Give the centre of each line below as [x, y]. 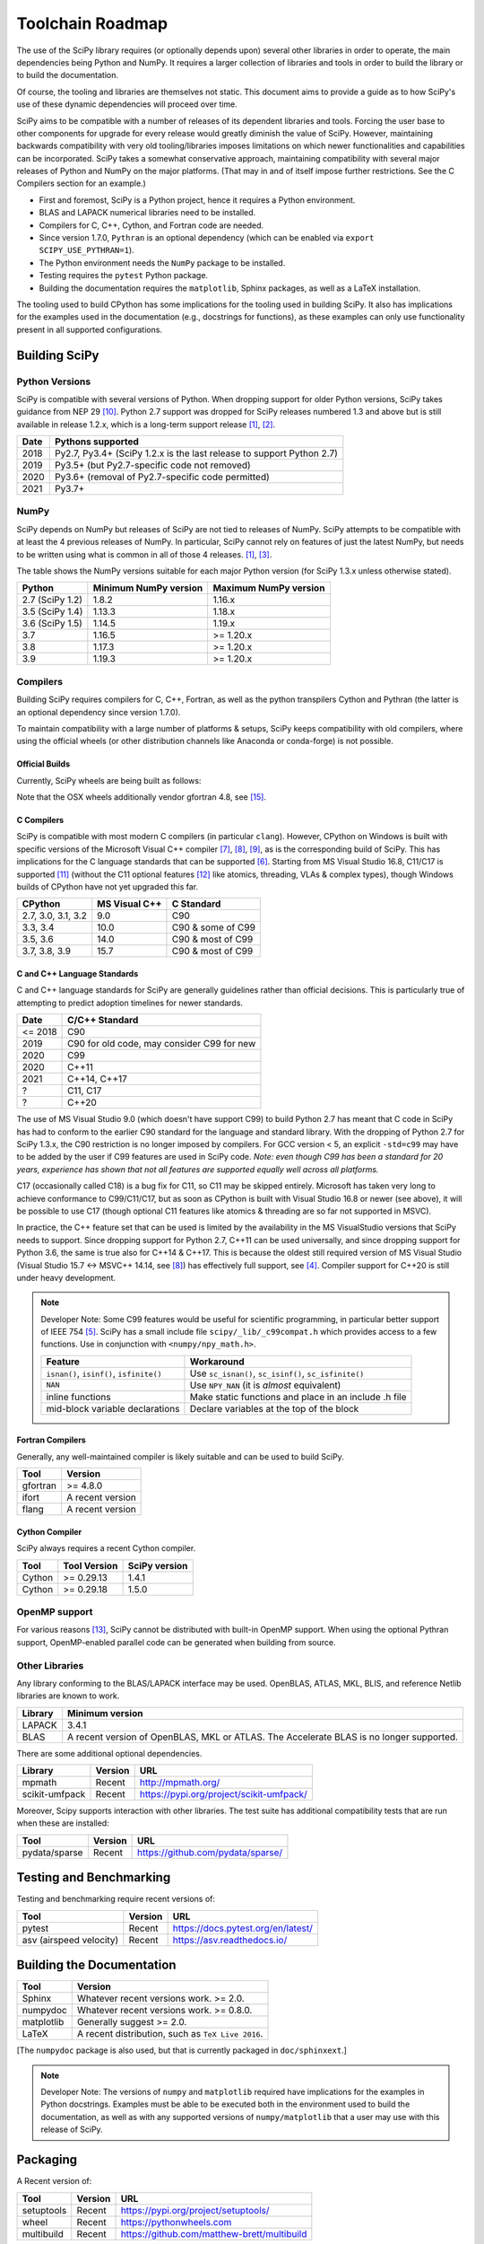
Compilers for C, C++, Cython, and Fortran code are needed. [151, 225]
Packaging [47, 2160]
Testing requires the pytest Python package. [124, 276]
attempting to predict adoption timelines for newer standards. [130, 1003]
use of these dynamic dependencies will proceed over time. [127, 104]
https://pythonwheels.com [176, 2222]
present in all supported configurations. [90, 329]
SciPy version [158, 1565]
